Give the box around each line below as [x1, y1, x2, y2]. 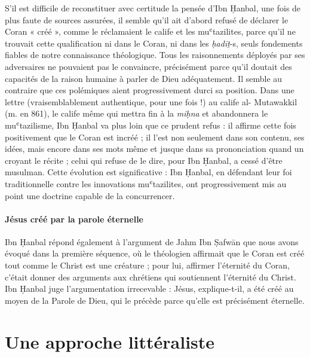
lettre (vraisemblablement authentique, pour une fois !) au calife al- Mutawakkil [5, 95, 297, 108]
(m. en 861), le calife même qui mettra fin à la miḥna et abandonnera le [5, 107, 268, 120]
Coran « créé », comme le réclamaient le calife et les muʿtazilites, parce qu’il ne [5, 25, 296, 38]
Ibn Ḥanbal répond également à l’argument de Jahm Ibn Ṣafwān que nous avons [5, 235, 299, 248]
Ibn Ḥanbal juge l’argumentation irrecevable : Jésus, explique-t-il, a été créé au [5, 282, 294, 295]
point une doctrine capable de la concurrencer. [5, 189, 175, 202]
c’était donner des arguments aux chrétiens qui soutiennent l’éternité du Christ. [5, 270, 296, 283]
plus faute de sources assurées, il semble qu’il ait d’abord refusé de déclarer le [5, 13, 288, 26]
